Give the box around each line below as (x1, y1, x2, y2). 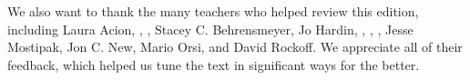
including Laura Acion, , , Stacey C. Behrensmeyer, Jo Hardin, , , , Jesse (7, 19, 414, 38)
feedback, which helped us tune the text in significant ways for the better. (7, 55, 420, 74)
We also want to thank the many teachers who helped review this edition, (7, 2, 419, 20)
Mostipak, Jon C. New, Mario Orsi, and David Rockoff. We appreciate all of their (7, 37, 463, 56)
